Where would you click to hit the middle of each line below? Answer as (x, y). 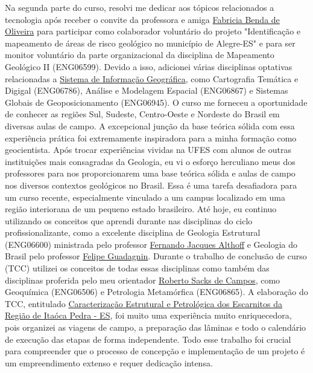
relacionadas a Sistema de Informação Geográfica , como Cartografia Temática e (152, 78)
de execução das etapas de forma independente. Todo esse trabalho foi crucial (148, 339)
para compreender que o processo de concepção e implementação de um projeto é (155, 351)
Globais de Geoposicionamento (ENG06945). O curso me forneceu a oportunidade (156, 102)
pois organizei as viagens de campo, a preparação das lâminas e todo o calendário (156, 327)
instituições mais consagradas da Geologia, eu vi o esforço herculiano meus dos (150, 161)
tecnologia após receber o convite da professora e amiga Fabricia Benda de (142, 19)
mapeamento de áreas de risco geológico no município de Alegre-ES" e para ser (150, 43)
